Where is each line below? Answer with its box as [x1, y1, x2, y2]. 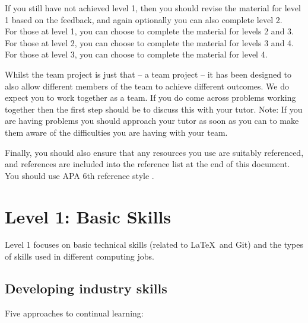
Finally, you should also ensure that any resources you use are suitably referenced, [5, 146, 304, 158]
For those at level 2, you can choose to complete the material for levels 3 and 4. [5, 36, 294, 49]
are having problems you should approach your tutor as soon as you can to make [5, 114, 299, 127]
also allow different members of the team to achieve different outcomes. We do [5, 79, 289, 92]
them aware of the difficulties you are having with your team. [5, 126, 228, 138]
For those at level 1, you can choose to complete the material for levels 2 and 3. [5, 25, 294, 37]
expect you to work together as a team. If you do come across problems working [5, 91, 296, 104]
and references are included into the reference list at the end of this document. [5, 158, 290, 170]
